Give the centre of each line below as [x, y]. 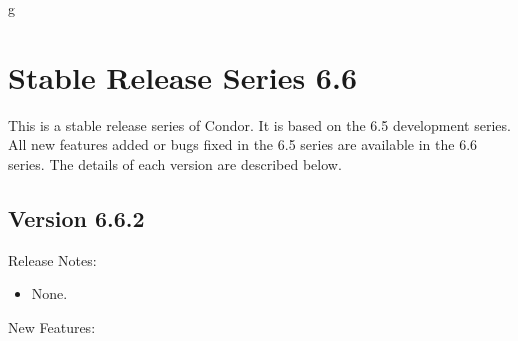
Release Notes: [52, 259]
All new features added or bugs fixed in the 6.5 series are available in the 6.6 [243, 144]
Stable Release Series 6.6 [182, 76]
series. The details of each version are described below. [175, 163]
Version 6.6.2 [76, 217]
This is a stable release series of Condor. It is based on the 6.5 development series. [259, 124]
